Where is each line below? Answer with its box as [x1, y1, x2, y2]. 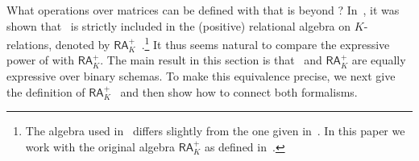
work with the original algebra [25, 138, 176, 155]
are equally [351, 52, 406, 68]
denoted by [55, 35, 110, 52]
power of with [6, 52, 75, 68]
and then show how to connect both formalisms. [120, 83, 358, 100]
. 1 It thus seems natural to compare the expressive [141, 34, 390, 52]
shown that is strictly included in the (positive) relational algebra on [6, 17, 351, 34]
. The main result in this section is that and [100, 52, 322, 68]
